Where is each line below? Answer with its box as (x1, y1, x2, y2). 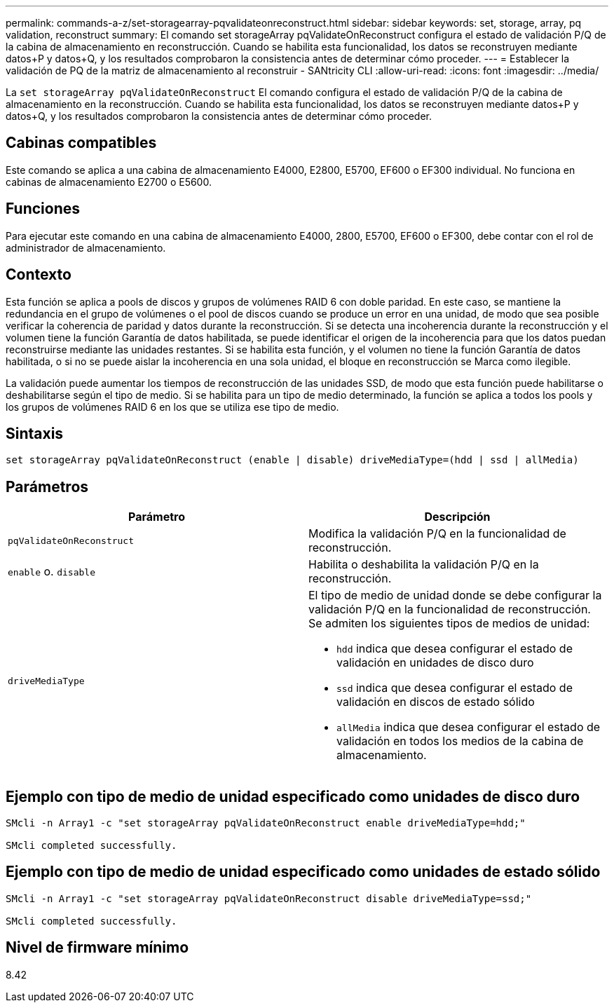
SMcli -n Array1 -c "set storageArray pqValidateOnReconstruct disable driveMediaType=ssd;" (6, 892, 532, 904)
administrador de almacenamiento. (6, 241, 166, 254)
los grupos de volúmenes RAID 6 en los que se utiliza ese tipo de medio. (6, 400, 339, 413)
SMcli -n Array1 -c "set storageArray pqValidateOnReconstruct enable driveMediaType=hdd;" (6, 817, 526, 829)
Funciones (6, 200, 81, 218)
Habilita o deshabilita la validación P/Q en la (308, 557, 539, 572)
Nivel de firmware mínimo (6, 939, 189, 957)
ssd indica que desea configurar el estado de (336, 681, 573, 695)
